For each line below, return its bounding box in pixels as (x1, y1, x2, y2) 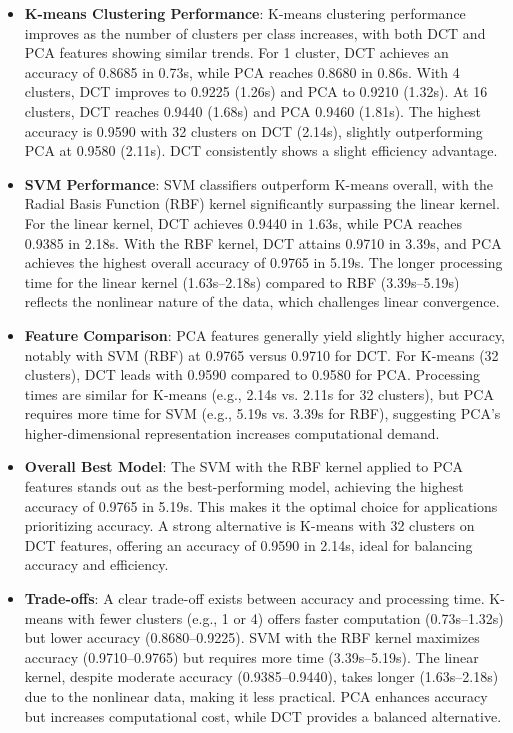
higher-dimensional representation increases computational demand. (24, 422, 440, 443)
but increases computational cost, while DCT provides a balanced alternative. (24, 705, 502, 726)
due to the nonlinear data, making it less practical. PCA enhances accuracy (24, 686, 488, 706)
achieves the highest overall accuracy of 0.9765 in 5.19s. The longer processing (24, 252, 503, 273)
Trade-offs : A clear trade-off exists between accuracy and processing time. (24, 588, 485, 609)
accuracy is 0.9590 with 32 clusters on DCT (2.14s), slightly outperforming (24, 120, 483, 141)
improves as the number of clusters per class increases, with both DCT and (24, 22, 486, 43)
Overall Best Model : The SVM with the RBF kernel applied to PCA (24, 456, 464, 477)
